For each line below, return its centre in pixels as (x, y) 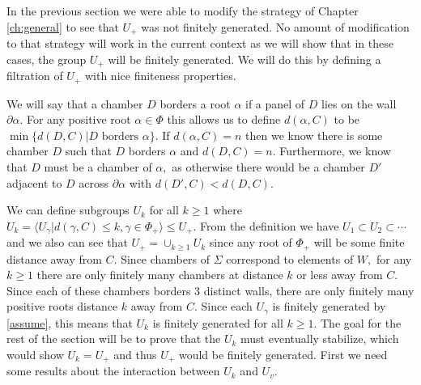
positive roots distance (62, 306)
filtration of (35, 76)
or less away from (340, 275)
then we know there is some (314, 135)
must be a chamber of (98, 166)
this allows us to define (224, 119)
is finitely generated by (329, 306)
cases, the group (47, 59)
